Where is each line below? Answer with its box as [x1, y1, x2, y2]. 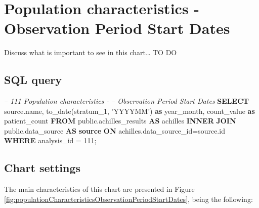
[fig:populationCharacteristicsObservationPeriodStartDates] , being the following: [4, 193, 253, 204]
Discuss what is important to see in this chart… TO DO [4, 47, 177, 58]
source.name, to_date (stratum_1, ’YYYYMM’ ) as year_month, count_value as [4, 105, 255, 116]
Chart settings [4, 160, 81, 176]
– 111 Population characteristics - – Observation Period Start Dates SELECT [4, 96, 249, 106]
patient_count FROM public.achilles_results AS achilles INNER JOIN [4, 115, 236, 126]
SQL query [4, 72, 62, 88]
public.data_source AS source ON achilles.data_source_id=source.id [4, 125, 225, 136]
